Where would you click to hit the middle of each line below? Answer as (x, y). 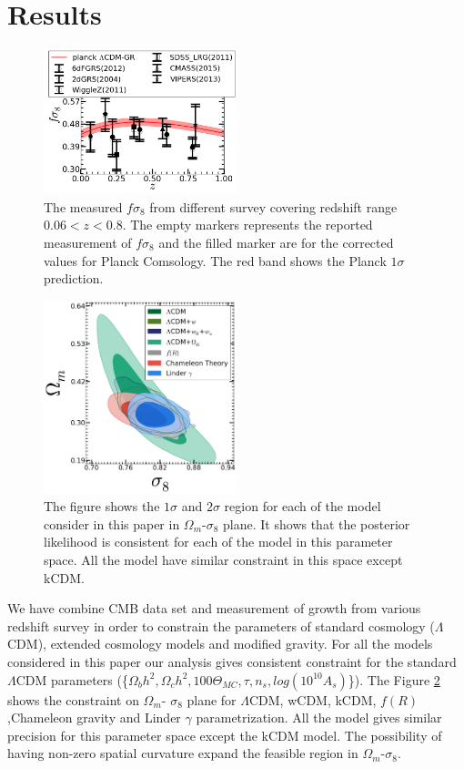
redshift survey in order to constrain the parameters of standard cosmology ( (221, 625)
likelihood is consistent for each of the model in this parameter (218, 542)
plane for (212, 699)
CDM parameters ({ (72, 679)
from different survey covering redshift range (273, 206)
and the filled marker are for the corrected (276, 242)
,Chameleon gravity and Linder (94, 718)
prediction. (74, 278)
